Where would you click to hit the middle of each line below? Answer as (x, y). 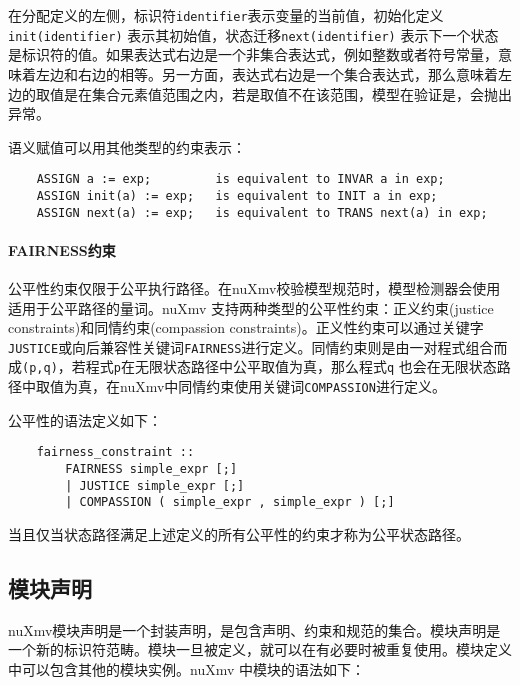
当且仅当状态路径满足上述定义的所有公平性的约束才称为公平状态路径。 (239, 534)
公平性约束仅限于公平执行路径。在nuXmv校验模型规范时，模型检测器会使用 (254, 288)
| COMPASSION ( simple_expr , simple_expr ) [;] (230, 502)
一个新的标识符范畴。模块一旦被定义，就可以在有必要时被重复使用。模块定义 (260, 649)
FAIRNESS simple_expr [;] (151, 469)
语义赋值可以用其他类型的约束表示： (127, 146)
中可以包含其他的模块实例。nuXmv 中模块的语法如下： (186, 669)
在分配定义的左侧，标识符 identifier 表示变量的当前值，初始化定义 (226, 15)
